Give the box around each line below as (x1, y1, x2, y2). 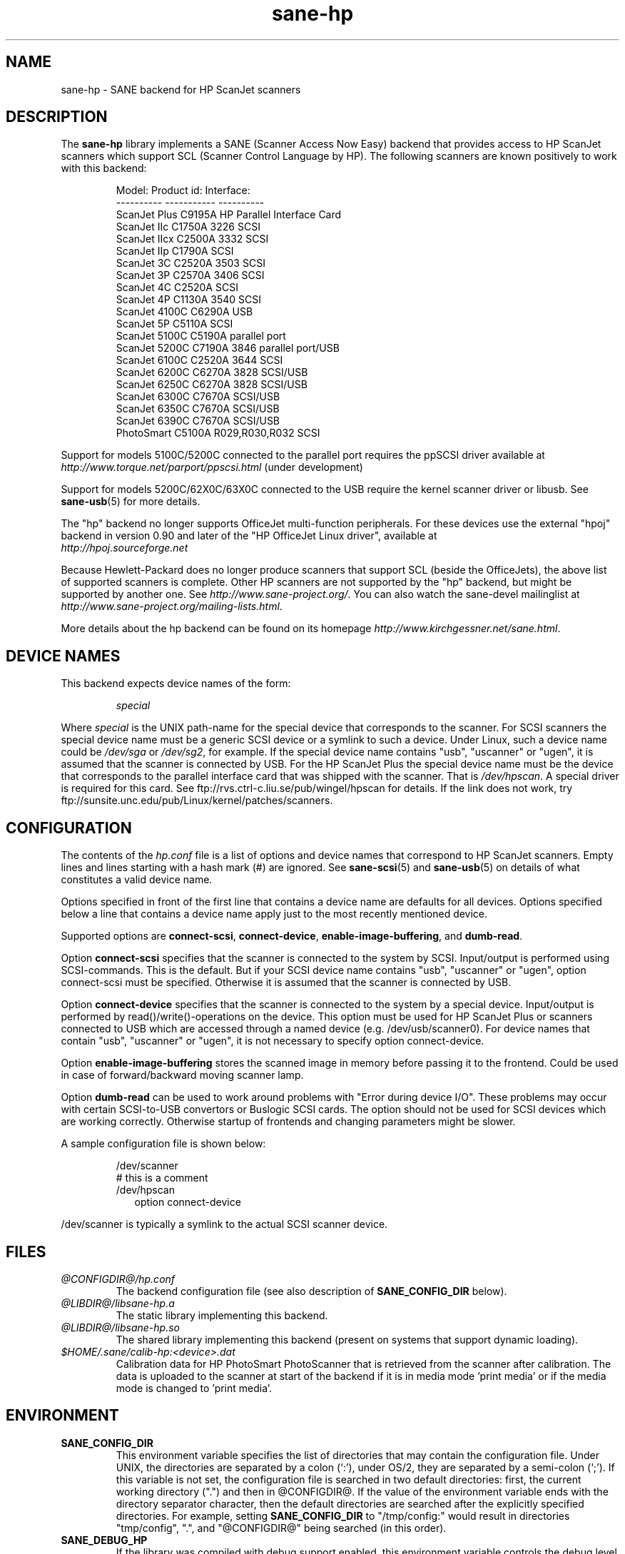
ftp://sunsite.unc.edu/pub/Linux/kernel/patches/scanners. (61, 794, 333, 807)
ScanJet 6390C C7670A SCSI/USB (116, 415, 280, 427)
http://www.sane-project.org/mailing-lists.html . (61, 600, 283, 613)
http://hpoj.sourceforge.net (61, 542, 188, 554)
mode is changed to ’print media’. (116, 1381, 273, 1394)
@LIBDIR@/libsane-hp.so (61, 1321, 180, 1334)
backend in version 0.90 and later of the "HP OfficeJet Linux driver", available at (61, 529, 437, 542)
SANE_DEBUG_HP (61, 1533, 148, 1546)
